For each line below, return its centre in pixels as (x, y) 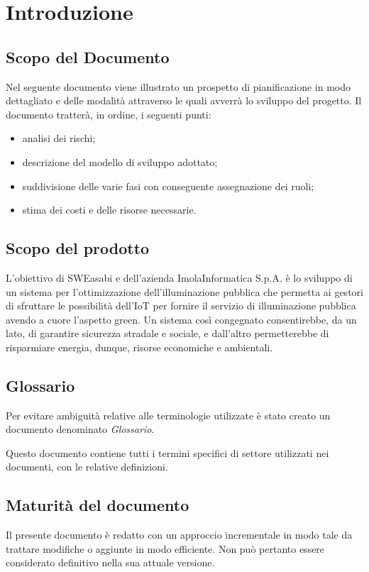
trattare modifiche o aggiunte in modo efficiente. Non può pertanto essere (165, 548)
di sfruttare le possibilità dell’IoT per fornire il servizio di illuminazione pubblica (181, 306)
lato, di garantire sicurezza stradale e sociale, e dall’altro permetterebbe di (167, 333)
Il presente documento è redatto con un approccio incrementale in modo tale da (179, 535)
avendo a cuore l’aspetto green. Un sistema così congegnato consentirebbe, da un (181, 319)
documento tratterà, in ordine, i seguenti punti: (109, 114)
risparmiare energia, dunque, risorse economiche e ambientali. (139, 347)
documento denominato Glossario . (80, 429)
